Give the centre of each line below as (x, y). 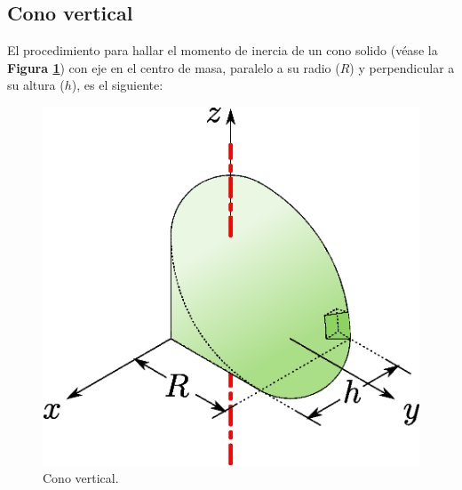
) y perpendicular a (402, 67)
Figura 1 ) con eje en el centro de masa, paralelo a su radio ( (174, 67)
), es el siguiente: (117, 85)
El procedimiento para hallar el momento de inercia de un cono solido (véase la (223, 50)
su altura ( (36, 85)
